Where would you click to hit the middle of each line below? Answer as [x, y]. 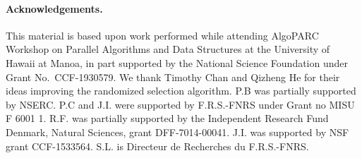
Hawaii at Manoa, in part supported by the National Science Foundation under [177, 62]
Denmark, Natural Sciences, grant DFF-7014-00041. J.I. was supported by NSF [177, 132]
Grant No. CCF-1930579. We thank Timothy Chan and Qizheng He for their [173, 77]
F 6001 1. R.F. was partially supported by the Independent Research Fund [167, 118]
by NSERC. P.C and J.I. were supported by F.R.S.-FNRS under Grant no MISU [180, 104]
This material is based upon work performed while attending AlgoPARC [162, 35]
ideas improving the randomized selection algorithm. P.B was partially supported [181, 91]
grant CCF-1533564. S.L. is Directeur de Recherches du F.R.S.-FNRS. [157, 146]
